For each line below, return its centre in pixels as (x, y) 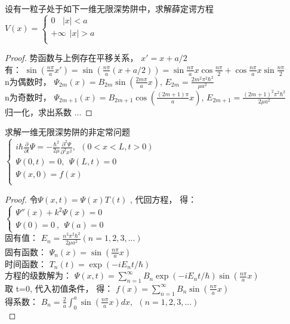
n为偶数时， (28, 81)
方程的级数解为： (38, 275)
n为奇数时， (28, 97)
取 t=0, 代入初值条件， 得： (59, 288)
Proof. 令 (21, 199)
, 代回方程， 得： (163, 199)
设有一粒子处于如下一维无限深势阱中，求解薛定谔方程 (109, 8)
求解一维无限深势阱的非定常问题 (67, 132)
